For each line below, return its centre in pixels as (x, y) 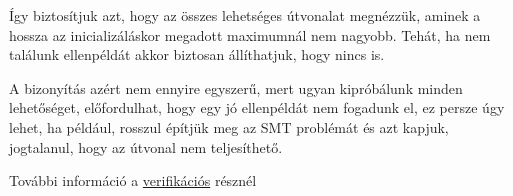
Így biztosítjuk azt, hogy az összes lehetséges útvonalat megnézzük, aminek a (245, 15)
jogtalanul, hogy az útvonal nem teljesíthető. (146, 146)
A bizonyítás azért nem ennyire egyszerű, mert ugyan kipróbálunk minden (236, 87)
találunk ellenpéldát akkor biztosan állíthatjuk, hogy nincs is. (197, 54)
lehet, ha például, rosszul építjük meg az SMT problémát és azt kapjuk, (229, 126)
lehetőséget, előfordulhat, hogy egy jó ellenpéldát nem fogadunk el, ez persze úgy (257, 107)
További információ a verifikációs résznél (133, 180)
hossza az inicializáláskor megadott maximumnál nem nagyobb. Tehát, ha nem (250, 34)
